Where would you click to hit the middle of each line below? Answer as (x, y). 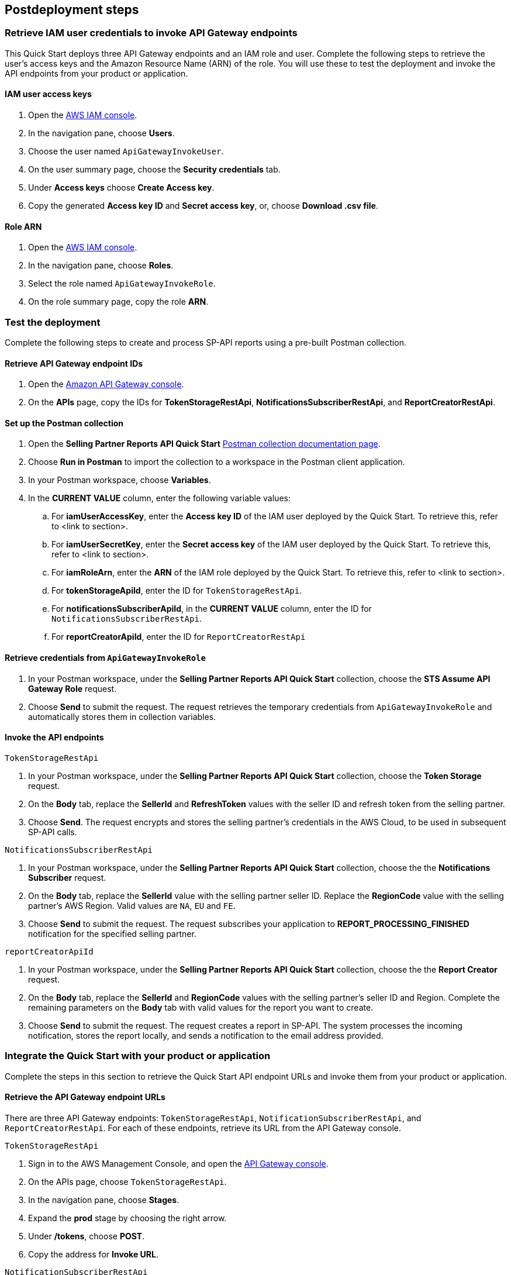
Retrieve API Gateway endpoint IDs (74, 363)
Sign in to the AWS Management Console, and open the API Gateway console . (178, 1163)
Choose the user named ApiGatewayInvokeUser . (126, 151)
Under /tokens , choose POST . (87, 1236)
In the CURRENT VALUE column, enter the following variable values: (159, 498)
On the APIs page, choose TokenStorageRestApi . (127, 1181)
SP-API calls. (53, 832)
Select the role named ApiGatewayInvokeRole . (122, 284)
